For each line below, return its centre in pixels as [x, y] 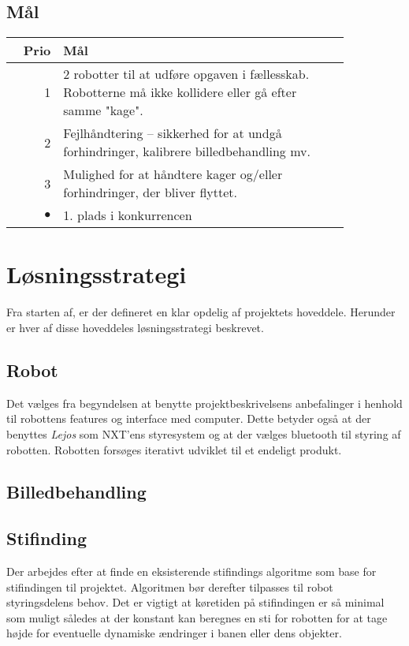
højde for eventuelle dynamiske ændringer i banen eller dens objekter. [174, 633]
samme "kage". [103, 110]
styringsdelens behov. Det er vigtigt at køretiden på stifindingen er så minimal [195, 602]
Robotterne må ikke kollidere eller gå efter [180, 92]
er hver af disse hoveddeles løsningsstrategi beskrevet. [135, 327]
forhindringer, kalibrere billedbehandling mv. [187, 151]
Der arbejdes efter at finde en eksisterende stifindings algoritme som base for [191, 571]
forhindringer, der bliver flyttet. [151, 192]
